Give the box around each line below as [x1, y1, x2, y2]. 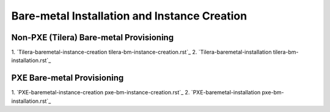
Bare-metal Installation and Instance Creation [11, 9, 248, 23]
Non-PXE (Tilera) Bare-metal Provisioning [11, 32, 174, 43]
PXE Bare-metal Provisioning [11, 73, 124, 83]
